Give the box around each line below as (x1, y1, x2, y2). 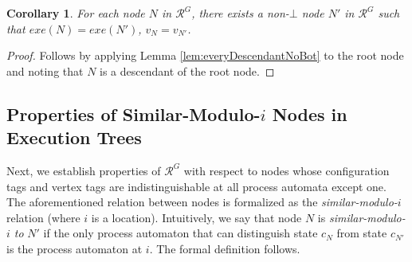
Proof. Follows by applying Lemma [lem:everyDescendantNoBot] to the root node (6, 47, 404, 64)
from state (336, 225, 387, 241)
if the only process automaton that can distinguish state (43, 225, 318, 241)
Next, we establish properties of (6, 162, 161, 178)
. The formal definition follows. (149, 240, 300, 256)
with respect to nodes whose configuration (183, 162, 390, 178)
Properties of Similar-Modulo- (6, 101, 261, 126)
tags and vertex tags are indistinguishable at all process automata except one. (6, 178, 386, 194)
